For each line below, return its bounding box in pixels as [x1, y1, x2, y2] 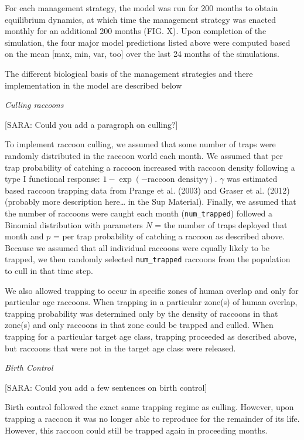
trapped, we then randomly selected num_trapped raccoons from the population [5, 253, 291, 265]
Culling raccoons [5, 99, 64, 111]
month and [5, 230, 44, 242]
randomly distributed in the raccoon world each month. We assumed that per [5, 149, 283, 161]
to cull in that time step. [5, 265, 93, 276]
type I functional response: [5, 172, 100, 185]
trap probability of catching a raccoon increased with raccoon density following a [5, 161, 295, 173]
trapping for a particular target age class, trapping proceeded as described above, [5, 330, 297, 342]
